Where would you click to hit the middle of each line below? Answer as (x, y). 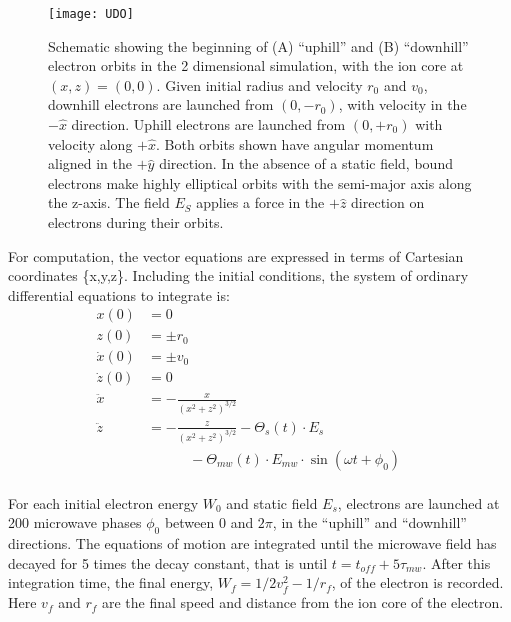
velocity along (90, 143)
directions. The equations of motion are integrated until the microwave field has (252, 543)
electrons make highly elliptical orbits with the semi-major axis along (260, 182)
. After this (456, 562)
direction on (388, 202)
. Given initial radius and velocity (259, 84)
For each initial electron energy (103, 502)
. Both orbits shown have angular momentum (294, 143)
